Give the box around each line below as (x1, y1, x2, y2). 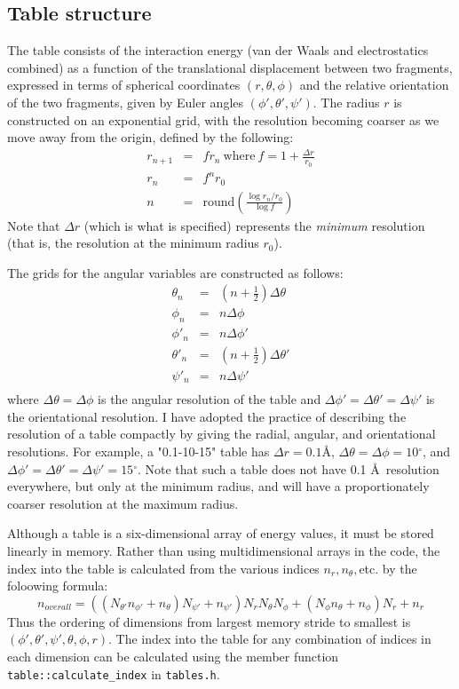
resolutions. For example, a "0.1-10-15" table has (7, 442, 270, 461)
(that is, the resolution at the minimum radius (7, 234, 259, 252)
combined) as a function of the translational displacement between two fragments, (7, 58, 453, 76)
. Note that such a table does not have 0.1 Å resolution (137, 459, 439, 478)
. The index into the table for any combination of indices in (108, 630, 431, 648)
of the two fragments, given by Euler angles (7, 92, 244, 111)
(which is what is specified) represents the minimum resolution (83, 216, 425, 234)
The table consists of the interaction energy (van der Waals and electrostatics (7, 41, 429, 59)
